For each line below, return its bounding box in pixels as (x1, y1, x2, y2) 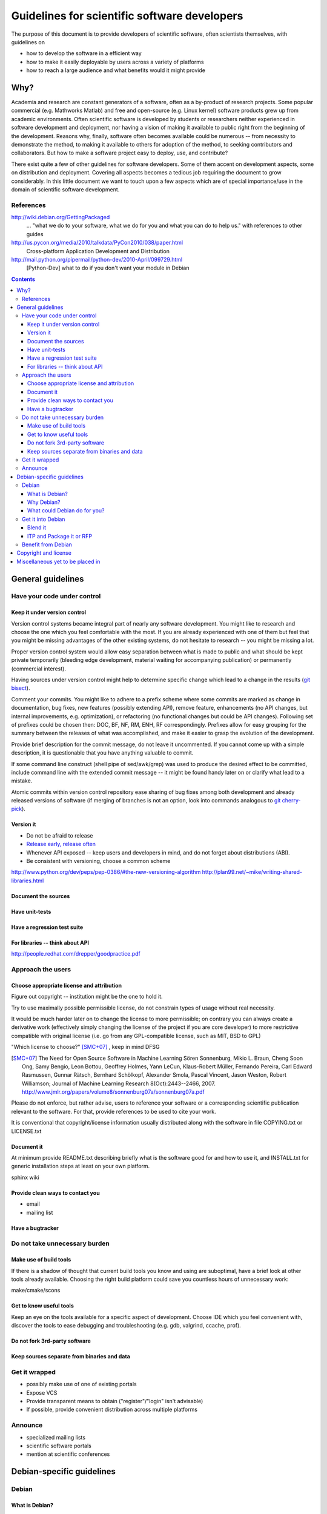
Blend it (27, 524, 47, 531)
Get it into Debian (22, 515, 65, 523)
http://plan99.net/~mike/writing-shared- (202, 868, 303, 876)
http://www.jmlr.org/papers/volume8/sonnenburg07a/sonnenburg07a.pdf (22, 1088, 205, 1096)
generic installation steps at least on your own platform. (11, 1163, 150, 1170)
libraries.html (11, 877, 44, 884)
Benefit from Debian (22, 541, 73, 548)
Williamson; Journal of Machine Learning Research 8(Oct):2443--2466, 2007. (22, 1080, 216, 1087)
